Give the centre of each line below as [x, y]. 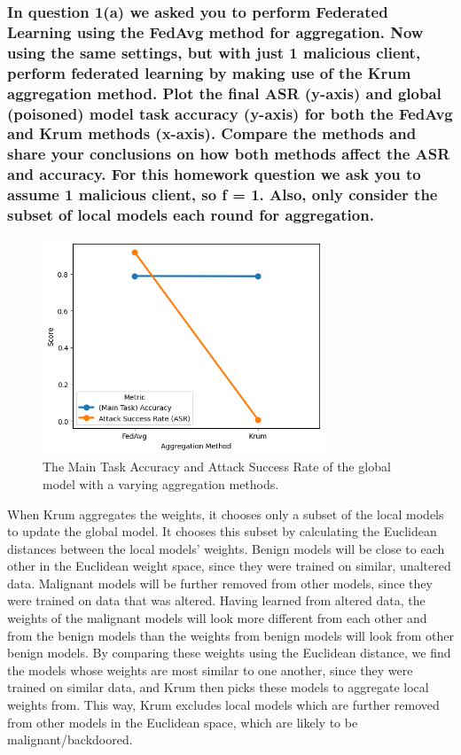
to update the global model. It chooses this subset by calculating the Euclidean [222, 531]
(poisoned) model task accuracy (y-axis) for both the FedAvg [230, 113]
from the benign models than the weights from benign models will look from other [231, 635]
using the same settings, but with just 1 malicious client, [214, 52]
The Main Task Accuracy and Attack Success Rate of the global [217, 467]
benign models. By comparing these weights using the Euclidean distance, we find [229, 653]
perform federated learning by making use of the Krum [209, 72]
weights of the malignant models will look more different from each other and [217, 618]
